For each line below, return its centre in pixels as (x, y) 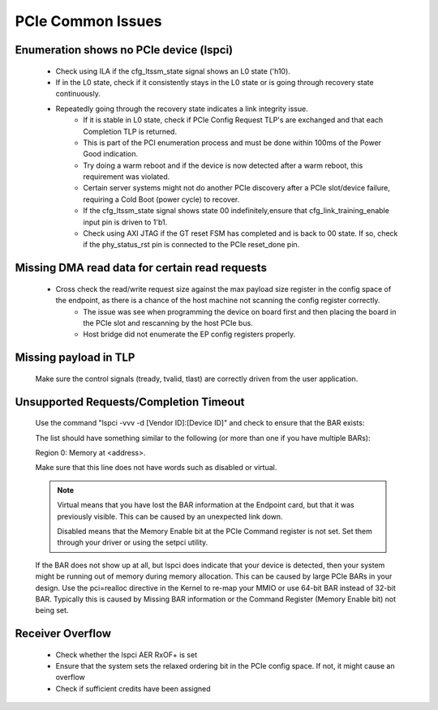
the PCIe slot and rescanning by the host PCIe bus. (168, 323)
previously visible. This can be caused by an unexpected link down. (170, 516)
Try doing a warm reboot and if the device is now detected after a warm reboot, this (223, 165)
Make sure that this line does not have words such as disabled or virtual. (156, 468)
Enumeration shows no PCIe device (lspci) (124, 50)
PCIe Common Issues (88, 21)
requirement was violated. (127, 177)
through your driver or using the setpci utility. (133, 542)
